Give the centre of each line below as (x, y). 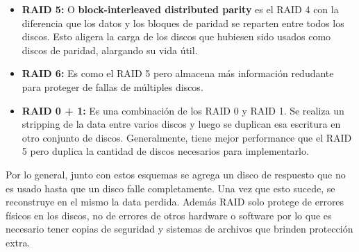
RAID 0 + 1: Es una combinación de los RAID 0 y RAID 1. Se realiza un (183, 110)
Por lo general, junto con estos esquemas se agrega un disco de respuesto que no (176, 174)
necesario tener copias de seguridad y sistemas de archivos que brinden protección (179, 229)
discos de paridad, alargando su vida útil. (110, 50)
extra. (18, 242)
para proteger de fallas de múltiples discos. (112, 86)
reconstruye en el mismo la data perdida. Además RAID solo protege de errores (175, 202)
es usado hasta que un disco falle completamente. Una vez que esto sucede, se (170, 188)
